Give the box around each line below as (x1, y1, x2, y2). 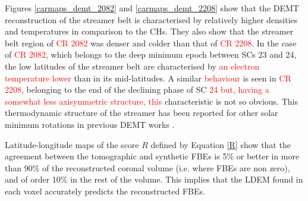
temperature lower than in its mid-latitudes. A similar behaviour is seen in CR (5, 71, 291, 84)
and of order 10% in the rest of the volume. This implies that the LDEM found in (5, 173, 303, 186)
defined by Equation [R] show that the (150, 138, 291, 150)
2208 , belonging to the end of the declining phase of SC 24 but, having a (5, 83, 269, 96)
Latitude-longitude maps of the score (5, 138, 139, 150)
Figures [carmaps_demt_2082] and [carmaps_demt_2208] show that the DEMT (5, 2, 299, 14)
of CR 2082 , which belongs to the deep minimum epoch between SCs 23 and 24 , (5, 48, 297, 61)
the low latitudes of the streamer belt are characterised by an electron (5, 59, 260, 72)
